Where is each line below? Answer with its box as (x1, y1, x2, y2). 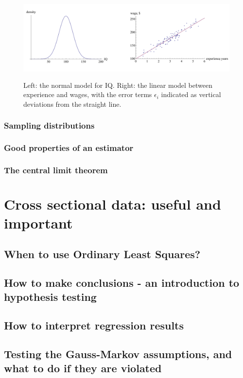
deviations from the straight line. (23, 99, 121, 109)
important (4, 213, 73, 233)
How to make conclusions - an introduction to (4, 275, 240, 290)
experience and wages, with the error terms (23, 89, 152, 99)
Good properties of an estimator (4, 142, 134, 154)
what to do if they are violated (4, 361, 162, 376)
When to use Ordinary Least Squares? (4, 246, 201, 261)
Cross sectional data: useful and (4, 194, 221, 214)
